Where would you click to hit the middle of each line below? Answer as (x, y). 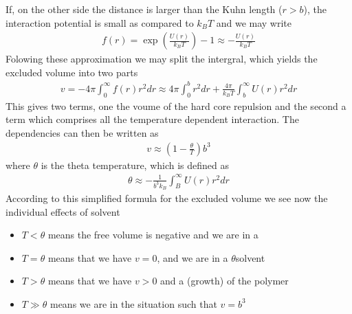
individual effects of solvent (63, 211)
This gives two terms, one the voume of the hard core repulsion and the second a (176, 105)
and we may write (254, 22)
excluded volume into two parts (72, 72)
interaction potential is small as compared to (100, 22)
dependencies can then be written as (82, 132)
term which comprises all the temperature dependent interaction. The (152, 119)
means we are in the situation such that (133, 303)
